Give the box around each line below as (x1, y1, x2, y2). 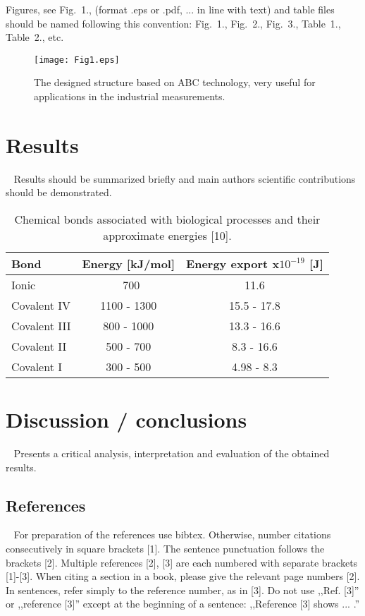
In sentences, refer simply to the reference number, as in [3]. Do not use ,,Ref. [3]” (6, 582, 359, 597)
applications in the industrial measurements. (34, 89, 225, 104)
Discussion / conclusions (6, 405, 247, 434)
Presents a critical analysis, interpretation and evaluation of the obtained (13, 446, 330, 461)
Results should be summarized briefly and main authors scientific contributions (13, 171, 356, 186)
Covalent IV (11, 296, 70, 313)
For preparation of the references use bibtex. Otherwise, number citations (13, 527, 331, 542)
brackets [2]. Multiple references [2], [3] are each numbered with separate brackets (6, 555, 358, 569)
